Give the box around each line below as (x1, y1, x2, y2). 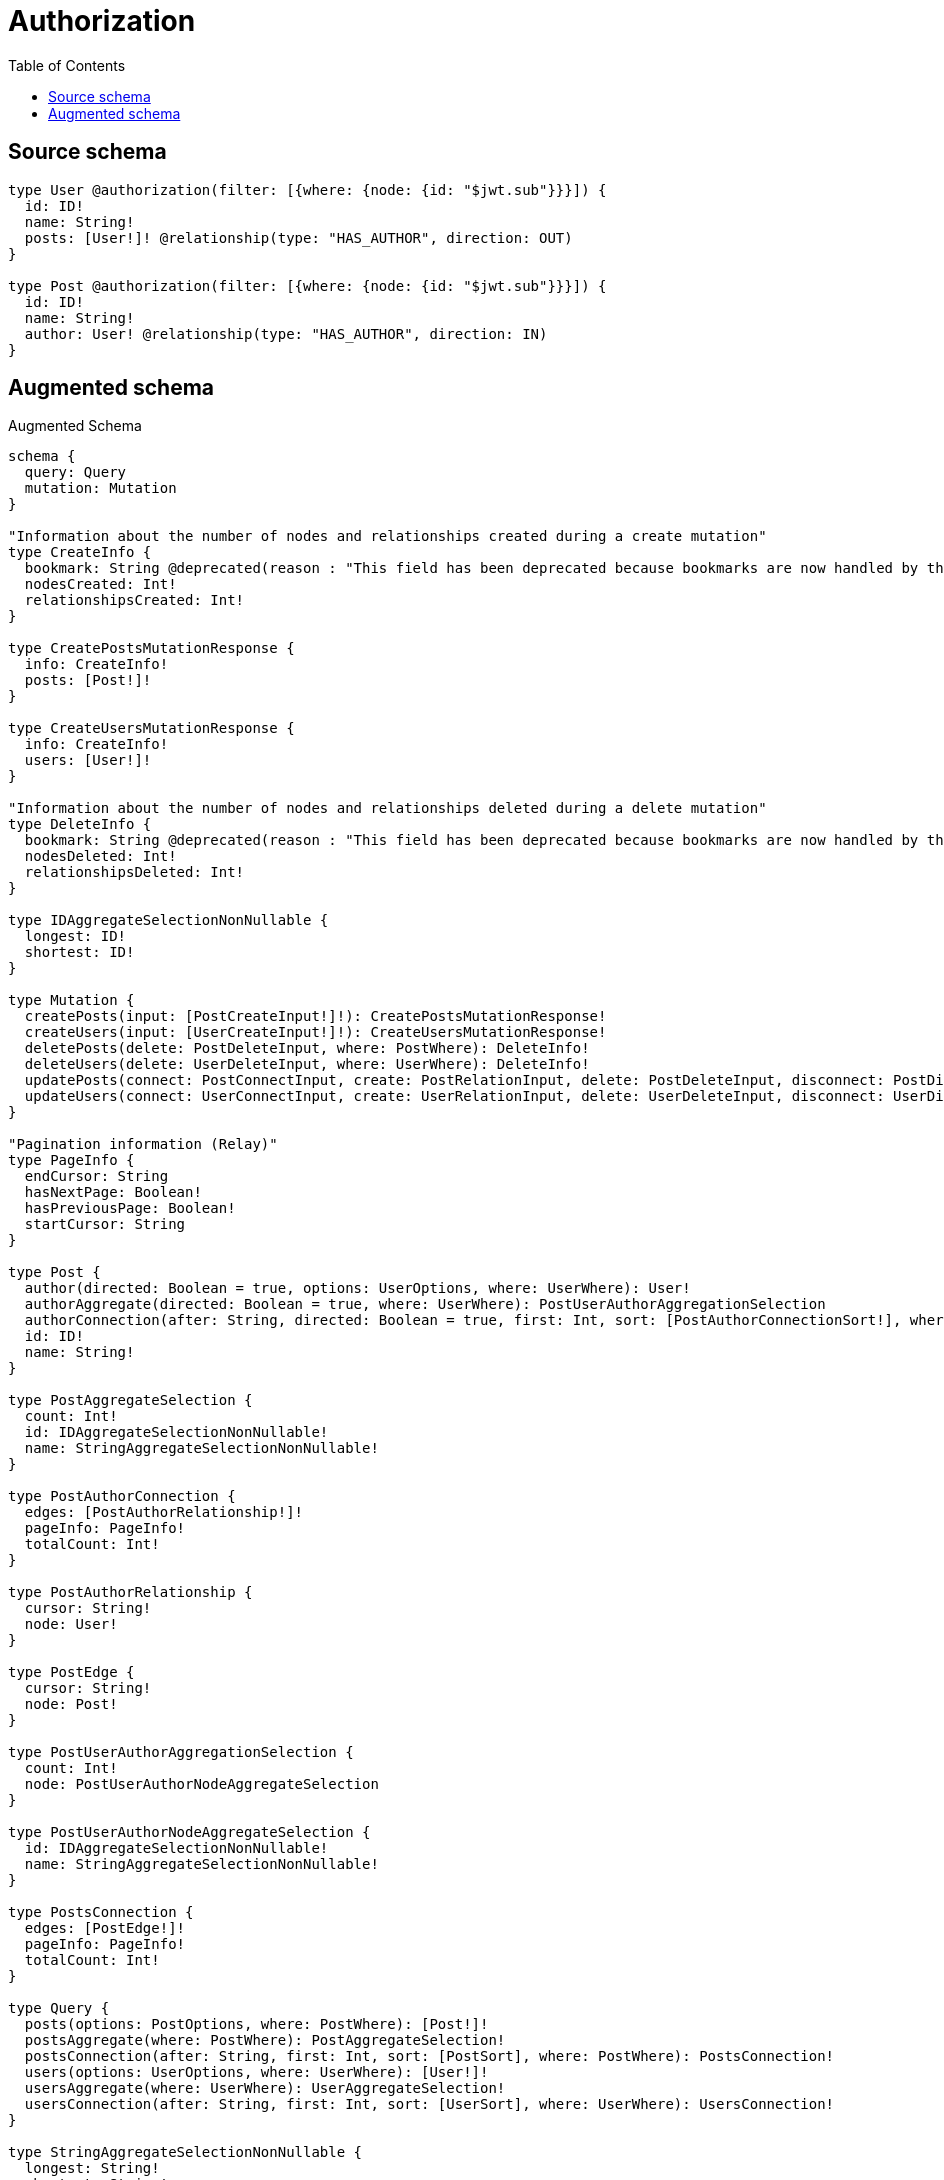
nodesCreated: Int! (24, 576, 177, 593)
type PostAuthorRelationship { (8, 1584, 253, 1601)
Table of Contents (8, 56, 126, 74)
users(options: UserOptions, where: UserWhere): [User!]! (24, 2064, 489, 2081)
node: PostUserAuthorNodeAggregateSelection (24, 1776, 379, 1793)
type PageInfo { (8, 1152, 135, 1169)
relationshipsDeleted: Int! (24, 864, 245, 881)
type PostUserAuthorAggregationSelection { (8, 1744, 354, 1761)
